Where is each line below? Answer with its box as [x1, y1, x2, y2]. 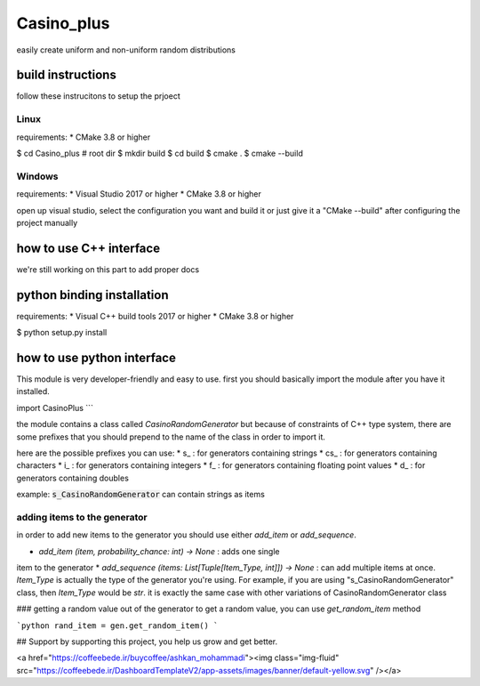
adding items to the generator [16, 511, 148, 523]
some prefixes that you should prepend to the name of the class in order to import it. [16, 432, 326, 442]
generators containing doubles [16, 472, 129, 483]
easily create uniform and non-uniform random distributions [16, 44, 236, 55]
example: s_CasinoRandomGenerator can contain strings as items [16, 489, 266, 500]
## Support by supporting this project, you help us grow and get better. [16, 636, 278, 647]
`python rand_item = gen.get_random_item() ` [16, 620, 219, 631]
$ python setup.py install [16, 327, 108, 338]
